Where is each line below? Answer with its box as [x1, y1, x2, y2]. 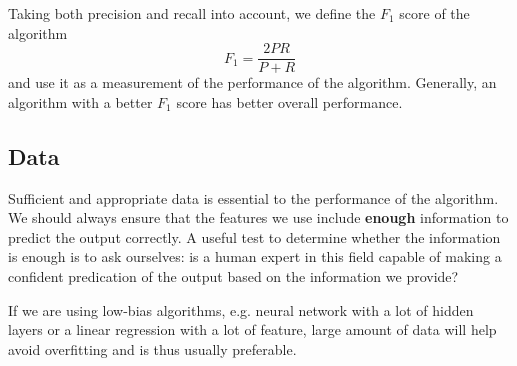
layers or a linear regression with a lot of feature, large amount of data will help [8, 319, 497, 340]
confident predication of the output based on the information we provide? [8, 266, 459, 287]
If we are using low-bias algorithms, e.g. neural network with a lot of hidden [8, 299, 474, 320]
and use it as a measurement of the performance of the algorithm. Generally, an [8, 72, 497, 93]
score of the [399, 3, 470, 23]
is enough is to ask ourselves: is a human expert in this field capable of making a [8, 246, 502, 267]
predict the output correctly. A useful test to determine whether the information [8, 226, 501, 247]
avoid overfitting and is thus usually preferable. [8, 338, 297, 359]
